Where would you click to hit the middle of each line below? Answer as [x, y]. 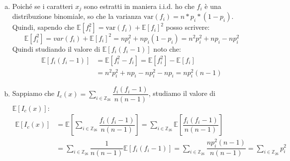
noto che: [167, 48]
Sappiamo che [33, 93]
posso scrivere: [188, 27]
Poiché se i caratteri [43, 6]
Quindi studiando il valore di [56, 48]
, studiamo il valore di [182, 93]
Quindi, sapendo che [43, 27]
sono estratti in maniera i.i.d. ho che [139, 6]
